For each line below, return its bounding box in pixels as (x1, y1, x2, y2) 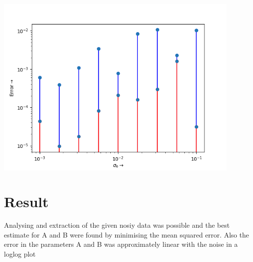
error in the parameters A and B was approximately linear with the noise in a (4, 239, 238, 249)
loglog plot (4, 248, 36, 259)
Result (4, 191, 49, 211)
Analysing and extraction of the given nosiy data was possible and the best (4, 219, 230, 230)
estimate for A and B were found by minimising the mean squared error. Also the (4, 229, 249, 239)
